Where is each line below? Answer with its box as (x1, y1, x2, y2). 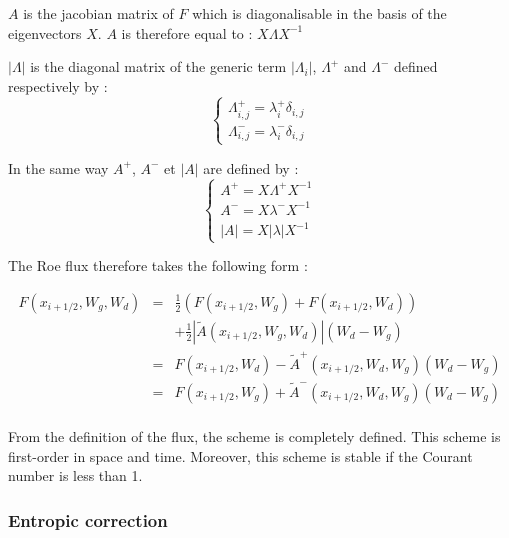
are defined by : (203, 157, 299, 178)
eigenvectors (8, 22, 82, 43)
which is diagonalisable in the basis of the (192, 3, 447, 23)
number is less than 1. (8, 465, 143, 486)
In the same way (8, 157, 109, 178)
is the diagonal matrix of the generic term (30, 56, 287, 77)
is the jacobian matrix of (23, 3, 174, 23)
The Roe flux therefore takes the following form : (8, 255, 308, 276)
